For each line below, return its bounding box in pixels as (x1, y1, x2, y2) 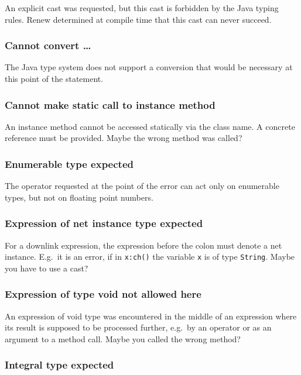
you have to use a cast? (5, 262, 88, 274)
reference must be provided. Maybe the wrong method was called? (5, 132, 242, 144)
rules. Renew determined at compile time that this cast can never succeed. (5, 13, 272, 25)
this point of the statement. (5, 73, 104, 84)
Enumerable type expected (5, 156, 134, 171)
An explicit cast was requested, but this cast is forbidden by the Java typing (5, 2, 279, 13)
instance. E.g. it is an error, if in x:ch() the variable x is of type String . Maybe (5, 250, 295, 263)
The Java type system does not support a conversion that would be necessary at (5, 61, 293, 73)
